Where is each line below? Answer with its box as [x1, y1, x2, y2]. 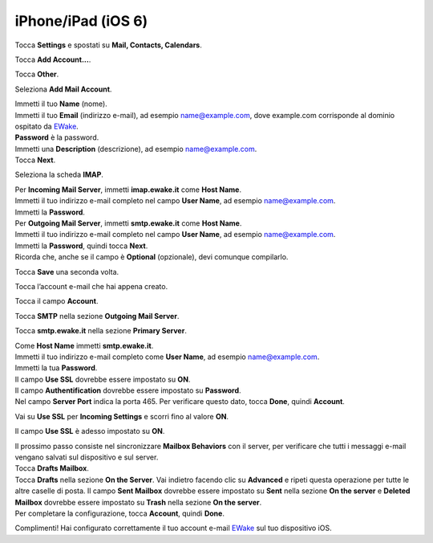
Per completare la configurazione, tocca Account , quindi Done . [14, 508, 225, 518]
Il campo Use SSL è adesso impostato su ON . [14, 427, 165, 436]
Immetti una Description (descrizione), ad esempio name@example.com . [14, 144, 257, 153]
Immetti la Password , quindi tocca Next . [14, 241, 148, 251]
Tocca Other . [14, 69, 59, 80]
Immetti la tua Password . [14, 363, 98, 373]
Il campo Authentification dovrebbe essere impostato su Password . [14, 386, 241, 395]
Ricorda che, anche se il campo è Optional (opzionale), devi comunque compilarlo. [14, 252, 289, 262]
